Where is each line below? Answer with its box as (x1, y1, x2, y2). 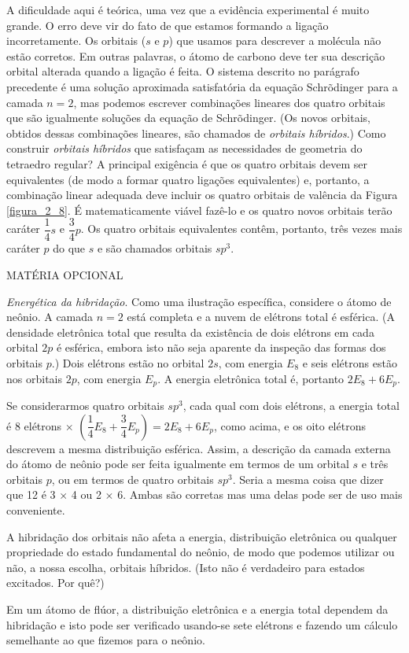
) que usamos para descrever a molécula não (168, 32, 381, 49)
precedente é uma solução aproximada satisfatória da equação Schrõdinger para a (6, 78, 398, 94)
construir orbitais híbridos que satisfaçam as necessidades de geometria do (6, 140, 363, 157)
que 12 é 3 (6, 486, 56, 503)
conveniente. (6, 501, 65, 518)
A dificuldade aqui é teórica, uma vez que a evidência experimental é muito (6, 2, 370, 17)
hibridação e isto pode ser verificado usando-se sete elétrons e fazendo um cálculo (6, 616, 398, 633)
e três (361, 456, 389, 472)
